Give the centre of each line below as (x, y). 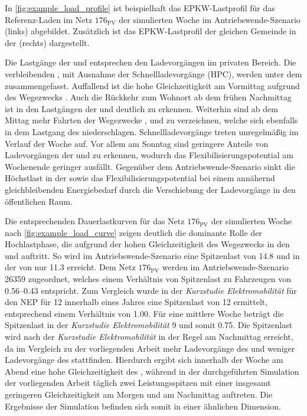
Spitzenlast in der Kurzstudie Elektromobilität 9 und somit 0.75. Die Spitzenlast (149, 325)
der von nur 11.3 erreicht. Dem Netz (70, 267)
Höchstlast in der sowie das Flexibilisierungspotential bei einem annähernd (140, 178)
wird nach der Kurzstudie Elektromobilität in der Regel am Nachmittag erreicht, (149, 337)
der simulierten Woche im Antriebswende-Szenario (210, 19)
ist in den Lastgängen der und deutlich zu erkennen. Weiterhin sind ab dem (141, 108)
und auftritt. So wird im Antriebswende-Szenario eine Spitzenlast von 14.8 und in (152, 255)
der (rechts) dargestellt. (47, 42)
